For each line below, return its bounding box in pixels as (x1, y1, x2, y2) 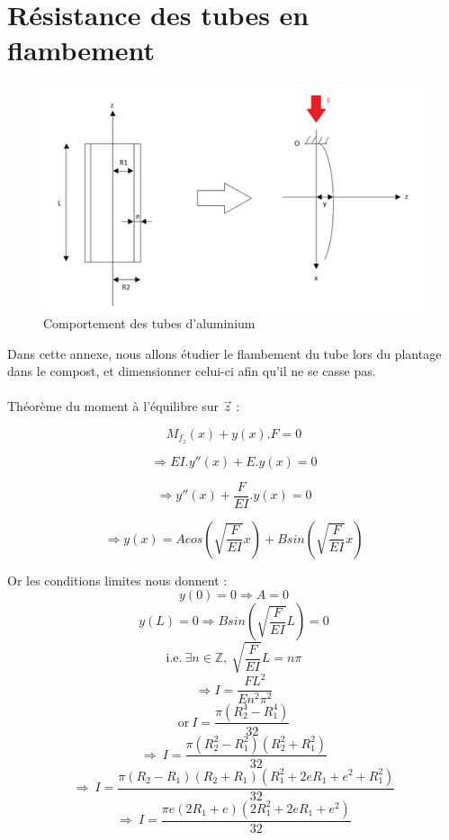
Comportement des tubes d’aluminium (43, 313, 256, 332)
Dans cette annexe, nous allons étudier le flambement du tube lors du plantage (7, 344, 442, 362)
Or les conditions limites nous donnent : (7, 570, 228, 589)
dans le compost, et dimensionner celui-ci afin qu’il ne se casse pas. (7, 362, 376, 380)
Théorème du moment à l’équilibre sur (7, 397, 220, 416)
